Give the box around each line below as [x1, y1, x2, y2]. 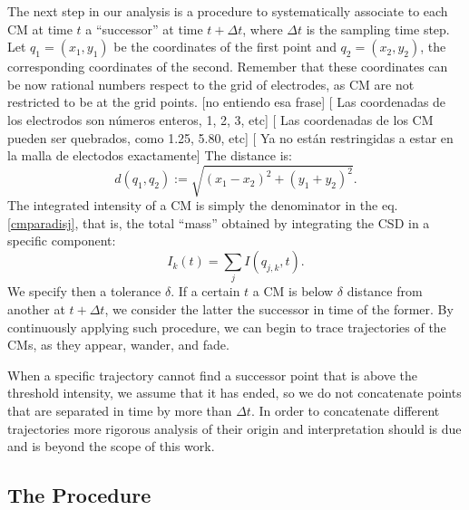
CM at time [7, 19, 73, 38]
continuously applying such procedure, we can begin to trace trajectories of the [7, 317, 446, 336]
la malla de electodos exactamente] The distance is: [7, 146, 293, 165]
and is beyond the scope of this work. [7, 437, 215, 456]
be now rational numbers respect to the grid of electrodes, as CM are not [7, 74, 415, 93]
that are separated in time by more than [7, 400, 232, 419]
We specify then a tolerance [7, 282, 161, 301]
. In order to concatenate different [250, 400, 440, 419]
